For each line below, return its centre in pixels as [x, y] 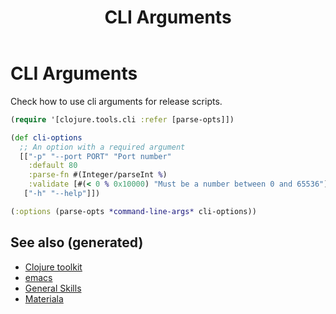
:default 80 [53, 166]
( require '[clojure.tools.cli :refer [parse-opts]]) [122, 119]
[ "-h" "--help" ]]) [62, 194]
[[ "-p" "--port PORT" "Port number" [95, 156]
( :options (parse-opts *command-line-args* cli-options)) [133, 211]
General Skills [53, 288]
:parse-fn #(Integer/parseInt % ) [98, 175]
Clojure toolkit [53, 267]
